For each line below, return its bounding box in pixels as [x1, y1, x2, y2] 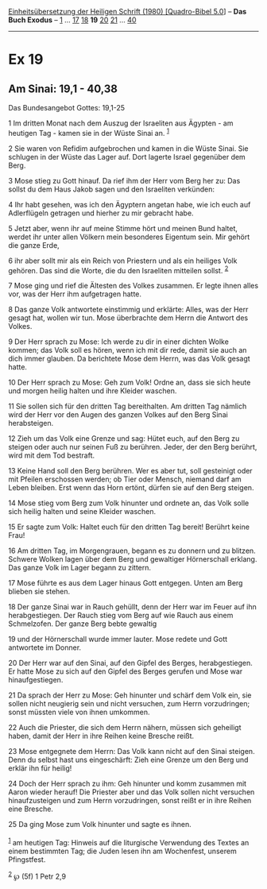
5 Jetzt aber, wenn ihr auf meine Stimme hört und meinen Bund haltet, [8, 223, 238, 233]
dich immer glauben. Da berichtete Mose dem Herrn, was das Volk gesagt [8, 354, 250, 364]
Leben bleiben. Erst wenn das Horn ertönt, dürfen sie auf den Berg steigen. [8, 483, 254, 493]
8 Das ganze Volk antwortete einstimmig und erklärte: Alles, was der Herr [8, 305, 249, 315]
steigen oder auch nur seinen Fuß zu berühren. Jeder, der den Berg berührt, [8, 443, 257, 452]
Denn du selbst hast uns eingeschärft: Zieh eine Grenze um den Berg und [8, 755, 249, 765]
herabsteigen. [8, 419, 54, 428]
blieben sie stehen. [8, 587, 71, 597]
